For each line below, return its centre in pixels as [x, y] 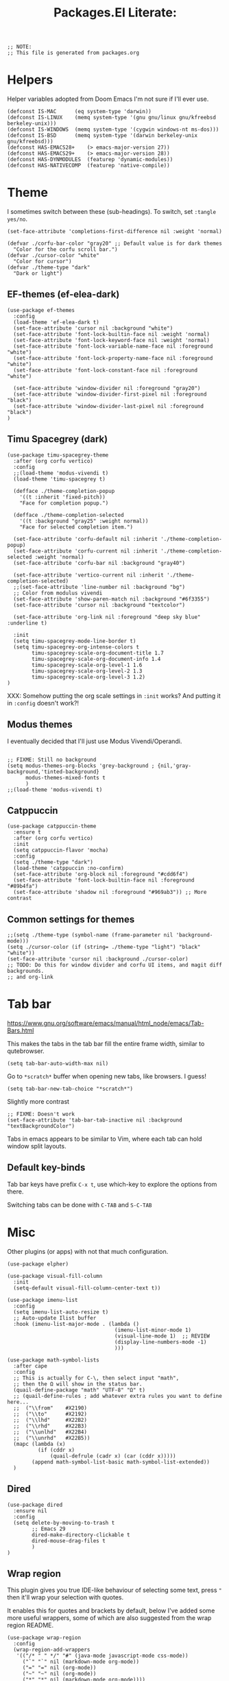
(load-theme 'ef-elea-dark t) [56, 322]
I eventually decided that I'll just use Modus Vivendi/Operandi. [95, 741]
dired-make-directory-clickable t [81, 1535]
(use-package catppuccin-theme [52, 826]
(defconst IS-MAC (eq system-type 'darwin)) [80, 112]
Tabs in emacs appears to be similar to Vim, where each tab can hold [105, 1139]
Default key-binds [46, 1168]
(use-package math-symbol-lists [53, 1360]
